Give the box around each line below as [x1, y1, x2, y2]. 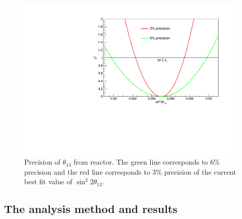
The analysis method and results [4, 201, 177, 216]
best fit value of [24, 176, 73, 187]
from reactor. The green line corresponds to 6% [73, 157, 220, 167]
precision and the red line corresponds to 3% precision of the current [24, 166, 236, 177]
